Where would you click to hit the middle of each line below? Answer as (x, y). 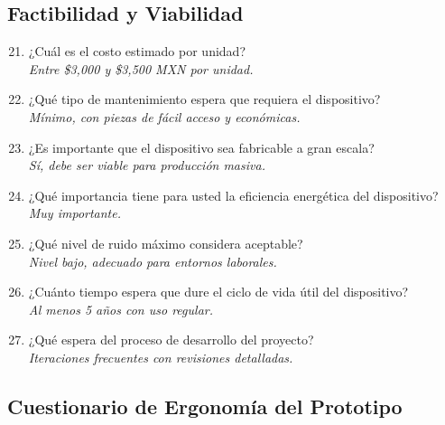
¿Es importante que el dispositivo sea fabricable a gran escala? (201, 147)
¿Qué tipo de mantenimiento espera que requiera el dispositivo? (204, 99)
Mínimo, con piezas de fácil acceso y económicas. (164, 116)
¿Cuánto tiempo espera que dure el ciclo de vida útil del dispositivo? (218, 292)
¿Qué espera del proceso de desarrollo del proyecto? (171, 340)
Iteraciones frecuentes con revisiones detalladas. (161, 357)
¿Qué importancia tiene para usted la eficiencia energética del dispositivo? (233, 195)
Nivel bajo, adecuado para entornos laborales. (153, 261)
